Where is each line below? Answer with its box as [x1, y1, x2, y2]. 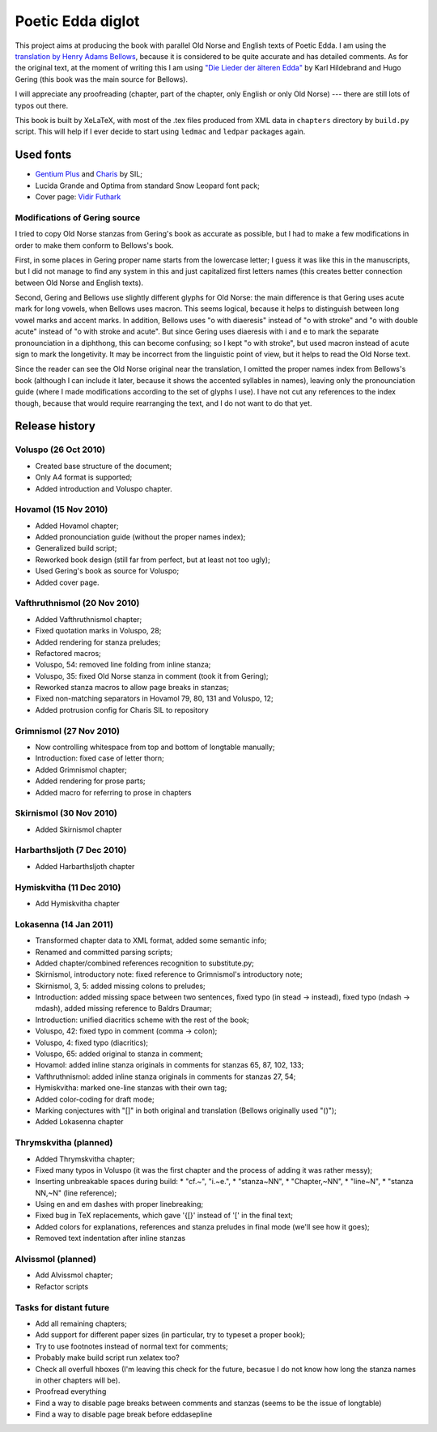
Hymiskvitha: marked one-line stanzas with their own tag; [35, 1083, 227, 1093]
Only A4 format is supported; [35, 472, 133, 482]
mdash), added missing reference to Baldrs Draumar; [35, 1004, 212, 1013]
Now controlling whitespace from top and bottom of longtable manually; [35, 742, 275, 752]
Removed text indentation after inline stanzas [35, 1234, 186, 1243]
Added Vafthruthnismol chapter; [35, 614, 142, 624]
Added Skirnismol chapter [35, 825, 122, 834]
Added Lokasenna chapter [35, 1117, 124, 1127]
